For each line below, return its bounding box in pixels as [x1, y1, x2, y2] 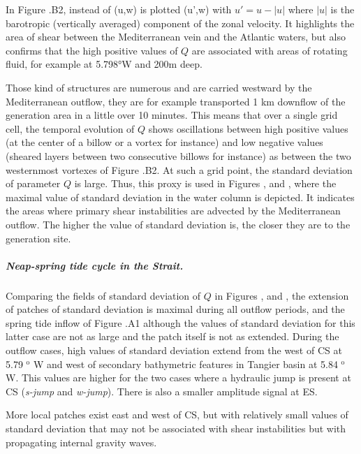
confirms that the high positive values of [6, 43, 178, 57]
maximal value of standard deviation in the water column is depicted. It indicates [6, 189, 355, 204]
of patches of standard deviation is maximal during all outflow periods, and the [6, 302, 345, 316]
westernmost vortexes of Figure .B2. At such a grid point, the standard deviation [6, 162, 353, 177]
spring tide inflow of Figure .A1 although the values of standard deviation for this [6, 315, 355, 330]
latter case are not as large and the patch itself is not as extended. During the [6, 329, 339, 344]
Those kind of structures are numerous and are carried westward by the [6, 80, 312, 94]
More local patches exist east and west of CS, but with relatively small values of [6, 407, 348, 422]
